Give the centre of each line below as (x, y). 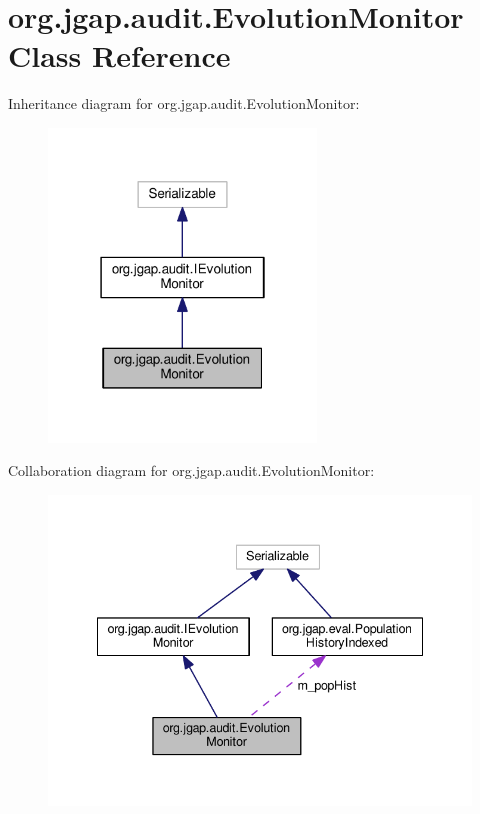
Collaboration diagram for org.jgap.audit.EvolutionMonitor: (191, 470)
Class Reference (119, 55)
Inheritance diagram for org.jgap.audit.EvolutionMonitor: (184, 103)
